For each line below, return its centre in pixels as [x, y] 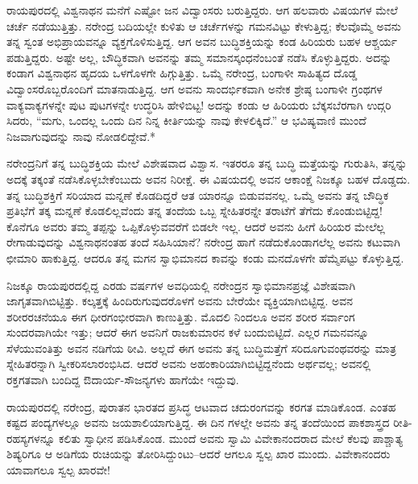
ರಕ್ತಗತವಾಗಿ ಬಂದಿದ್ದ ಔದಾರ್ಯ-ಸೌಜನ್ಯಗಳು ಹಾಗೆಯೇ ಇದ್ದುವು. [123, 380]
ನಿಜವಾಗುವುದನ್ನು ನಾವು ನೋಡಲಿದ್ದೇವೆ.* [81, 136]
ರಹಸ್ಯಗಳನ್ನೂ [31, 438]
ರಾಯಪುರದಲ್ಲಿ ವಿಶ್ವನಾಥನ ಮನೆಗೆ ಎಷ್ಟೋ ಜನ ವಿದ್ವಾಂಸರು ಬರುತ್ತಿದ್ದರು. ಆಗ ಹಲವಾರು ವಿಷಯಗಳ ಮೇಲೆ [202, 10]
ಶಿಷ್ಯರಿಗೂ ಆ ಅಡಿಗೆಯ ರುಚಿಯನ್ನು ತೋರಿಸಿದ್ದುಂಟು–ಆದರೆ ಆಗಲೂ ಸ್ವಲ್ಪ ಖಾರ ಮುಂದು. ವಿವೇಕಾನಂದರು [199, 454]
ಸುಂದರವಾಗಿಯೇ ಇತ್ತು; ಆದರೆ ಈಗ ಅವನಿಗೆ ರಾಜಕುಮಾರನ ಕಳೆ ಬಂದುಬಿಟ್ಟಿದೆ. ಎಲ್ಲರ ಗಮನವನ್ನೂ [188, 332]
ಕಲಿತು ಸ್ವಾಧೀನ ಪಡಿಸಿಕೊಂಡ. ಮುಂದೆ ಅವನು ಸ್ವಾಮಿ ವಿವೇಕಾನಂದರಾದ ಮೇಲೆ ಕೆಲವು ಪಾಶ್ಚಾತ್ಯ [231, 438]
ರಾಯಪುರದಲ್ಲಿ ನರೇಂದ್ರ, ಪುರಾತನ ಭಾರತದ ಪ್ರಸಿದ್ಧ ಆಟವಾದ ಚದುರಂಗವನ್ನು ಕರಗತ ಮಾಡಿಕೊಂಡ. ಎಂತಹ [201, 406]
